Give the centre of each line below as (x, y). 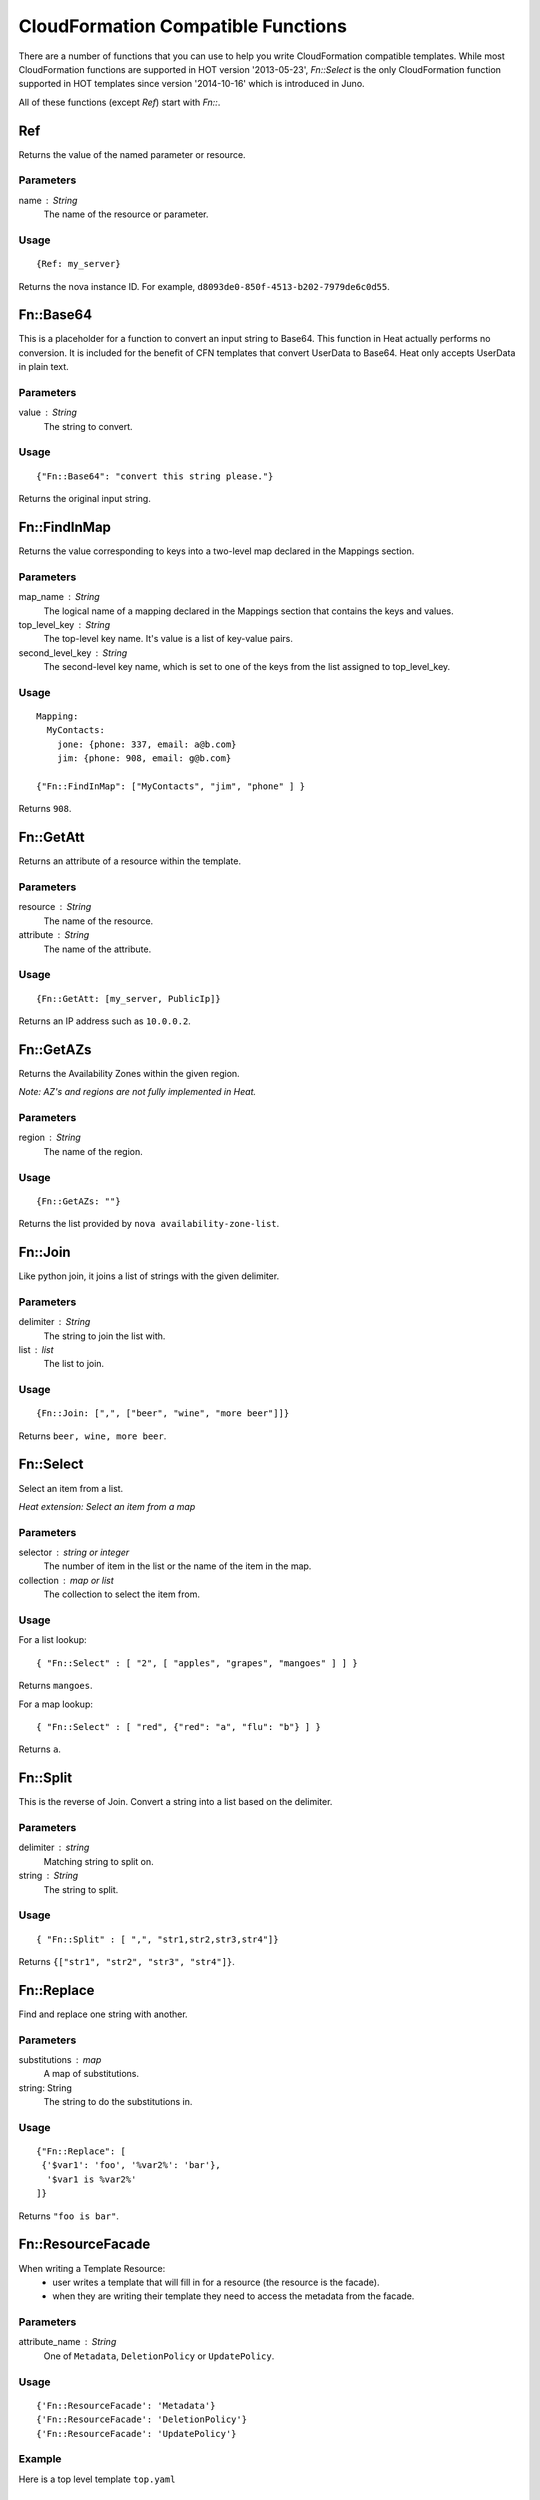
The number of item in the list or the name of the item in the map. (177, 1566)
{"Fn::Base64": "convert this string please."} (155, 476)
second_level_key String (73, 652)
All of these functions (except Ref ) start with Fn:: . (119, 102)
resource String (55, 907)
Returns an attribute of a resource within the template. (130, 861)
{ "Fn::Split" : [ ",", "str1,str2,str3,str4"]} (157, 1939)
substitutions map (60, 2059)
